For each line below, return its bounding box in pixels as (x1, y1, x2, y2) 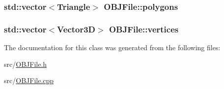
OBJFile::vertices (109, 23, 179, 35)
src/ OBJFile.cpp (4, 75, 54, 86)
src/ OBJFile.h (4, 59, 47, 69)
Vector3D (57, 23, 96, 35)
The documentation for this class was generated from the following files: (4, 42, 221, 53)
